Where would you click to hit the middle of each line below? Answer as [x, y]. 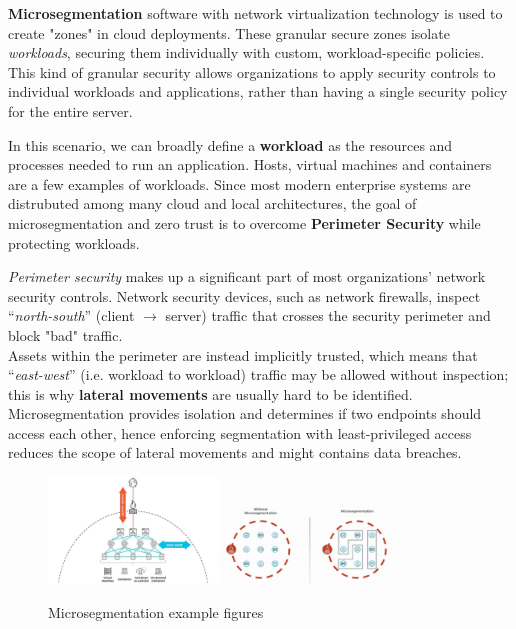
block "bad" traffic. [65, 334]
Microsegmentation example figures [156, 611]
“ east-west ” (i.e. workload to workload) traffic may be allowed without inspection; [258, 374]
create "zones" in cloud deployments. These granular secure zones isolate [229, 32]
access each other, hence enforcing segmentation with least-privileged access [240, 432]
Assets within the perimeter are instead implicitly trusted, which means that [243, 354]
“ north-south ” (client [71, 315]
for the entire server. [70, 110]
